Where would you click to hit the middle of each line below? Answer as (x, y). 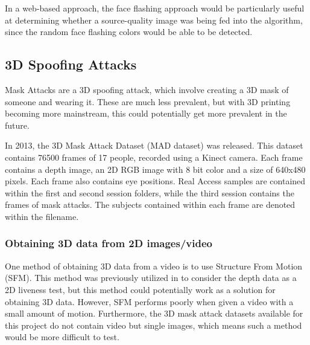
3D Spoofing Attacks (71, 64)
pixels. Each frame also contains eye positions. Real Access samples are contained (155, 181)
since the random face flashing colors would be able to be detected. (129, 32)
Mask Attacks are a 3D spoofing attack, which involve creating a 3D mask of (147, 89)
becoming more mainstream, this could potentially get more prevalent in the (146, 113)
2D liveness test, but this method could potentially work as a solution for (140, 289)
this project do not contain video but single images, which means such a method (153, 325)
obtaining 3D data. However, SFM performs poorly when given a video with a (149, 301)
